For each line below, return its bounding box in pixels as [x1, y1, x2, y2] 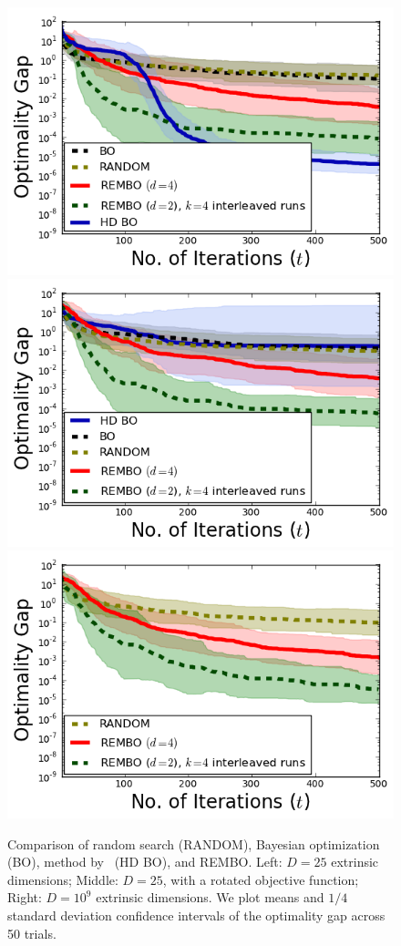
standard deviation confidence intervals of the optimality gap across [7, 906, 386, 925]
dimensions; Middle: [7, 869, 118, 889]
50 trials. [7, 923, 57, 942]
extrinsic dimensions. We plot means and [96, 888, 324, 907]
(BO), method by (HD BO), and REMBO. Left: [7, 852, 283, 871]
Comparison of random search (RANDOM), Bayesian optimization [7, 834, 380, 853]
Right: [7, 888, 42, 907]
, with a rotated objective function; [162, 869, 359, 889]
